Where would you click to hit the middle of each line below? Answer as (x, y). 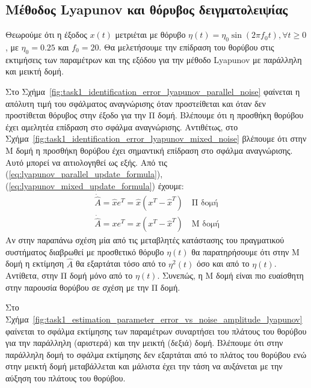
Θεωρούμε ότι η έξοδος (46, 35)
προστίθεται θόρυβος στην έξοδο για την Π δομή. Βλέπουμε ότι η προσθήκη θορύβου (155, 115)
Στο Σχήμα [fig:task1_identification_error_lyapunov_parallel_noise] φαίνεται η (153, 91)
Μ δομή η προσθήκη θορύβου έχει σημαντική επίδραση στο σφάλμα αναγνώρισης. (149, 150)
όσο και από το (223, 263)
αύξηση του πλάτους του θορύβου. (66, 378)
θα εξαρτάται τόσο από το (121, 263)
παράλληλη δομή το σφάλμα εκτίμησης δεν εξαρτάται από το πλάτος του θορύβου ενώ (156, 354)
